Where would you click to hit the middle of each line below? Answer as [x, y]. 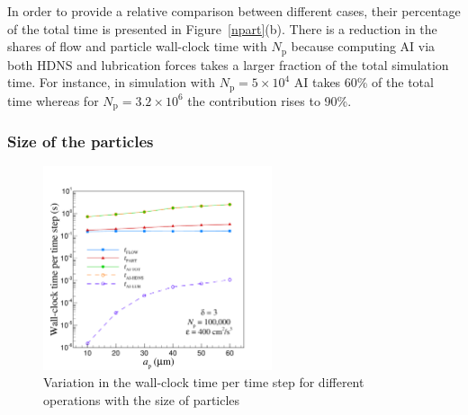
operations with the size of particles [142, 399]
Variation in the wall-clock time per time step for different [204, 382]
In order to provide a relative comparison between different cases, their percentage [234, 11]
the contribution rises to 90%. [270, 100]
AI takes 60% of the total [364, 82]
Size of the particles [81, 141]
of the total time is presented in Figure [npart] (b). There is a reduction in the [222, 28]
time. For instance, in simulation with [112, 82]
